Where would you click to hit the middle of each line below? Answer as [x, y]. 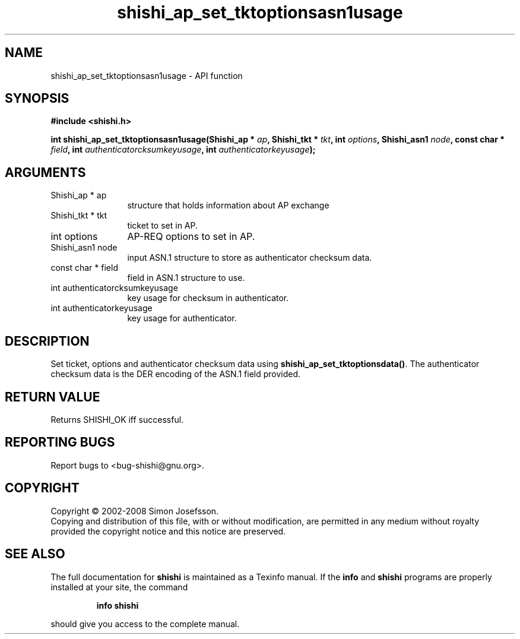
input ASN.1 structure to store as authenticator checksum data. [250, 258]
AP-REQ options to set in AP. [191, 237]
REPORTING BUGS [60, 442]
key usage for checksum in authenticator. [208, 298]
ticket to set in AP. [163, 226]
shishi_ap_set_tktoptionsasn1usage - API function [147, 75]
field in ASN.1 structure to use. [186, 278]
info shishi [118, 605]
